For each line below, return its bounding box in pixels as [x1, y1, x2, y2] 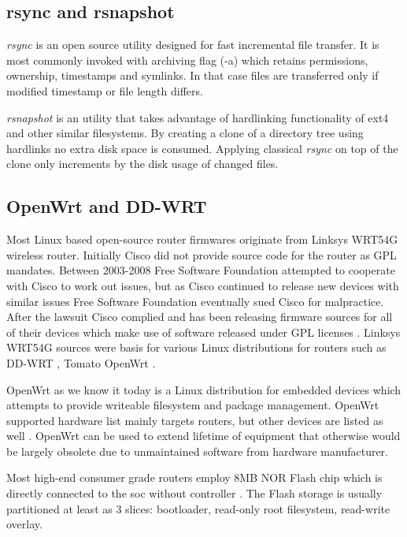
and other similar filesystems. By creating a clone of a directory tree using [6, 125, 364, 141]
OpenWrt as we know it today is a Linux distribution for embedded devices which [6, 381, 401, 397]
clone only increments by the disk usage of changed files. [6, 155, 279, 172]
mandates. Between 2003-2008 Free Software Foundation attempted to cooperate [6, 262, 395, 278]
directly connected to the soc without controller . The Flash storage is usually [6, 485, 383, 502]
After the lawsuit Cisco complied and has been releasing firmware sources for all [6, 308, 393, 325]
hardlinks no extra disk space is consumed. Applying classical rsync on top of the [6, 140, 398, 156]
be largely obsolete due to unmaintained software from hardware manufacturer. [6, 442, 388, 459]
